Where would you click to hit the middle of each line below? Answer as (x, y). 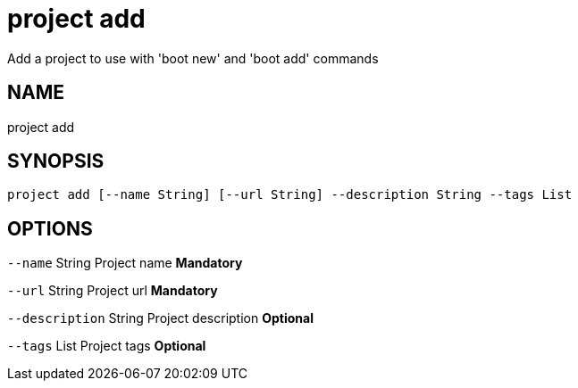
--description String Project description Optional (160, 318)
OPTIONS (50, 228)
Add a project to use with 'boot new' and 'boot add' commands (193, 58)
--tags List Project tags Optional (107, 346)
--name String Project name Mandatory (125, 263)
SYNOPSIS (56, 161)
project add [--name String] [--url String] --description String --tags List (290, 195)
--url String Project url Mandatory (113, 291)
